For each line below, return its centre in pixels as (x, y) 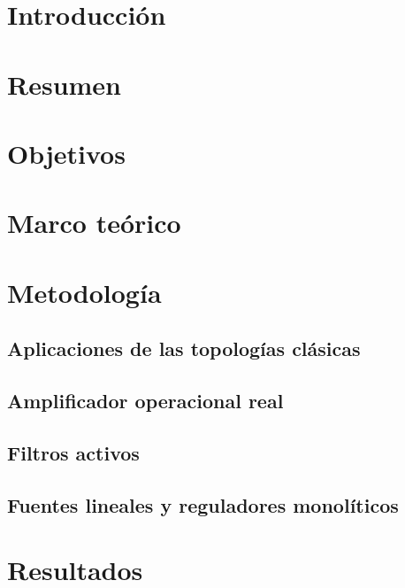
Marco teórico (94, 223)
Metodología (84, 292)
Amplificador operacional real (145, 401)
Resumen (64, 84)
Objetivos (66, 153)
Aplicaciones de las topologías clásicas (184, 348)
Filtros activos (73, 452)
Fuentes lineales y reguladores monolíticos (203, 504)
